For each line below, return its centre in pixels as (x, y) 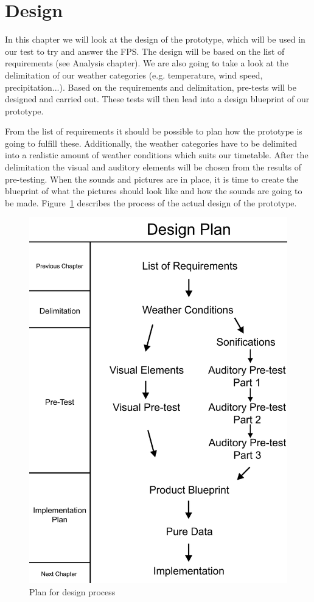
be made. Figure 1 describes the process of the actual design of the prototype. (151, 202)
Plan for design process (72, 591)
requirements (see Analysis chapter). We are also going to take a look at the (147, 63)
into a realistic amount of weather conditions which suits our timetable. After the (157, 155)
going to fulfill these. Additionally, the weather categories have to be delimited (151, 143)
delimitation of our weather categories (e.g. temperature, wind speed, (134, 75)
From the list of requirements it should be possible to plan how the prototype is (154, 131)
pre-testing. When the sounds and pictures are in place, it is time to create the (152, 179)
